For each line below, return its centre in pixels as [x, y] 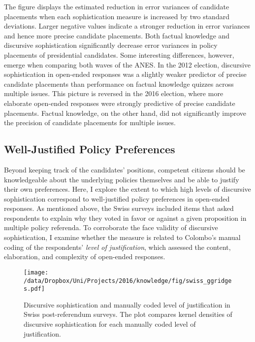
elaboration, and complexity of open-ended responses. [85, 256]
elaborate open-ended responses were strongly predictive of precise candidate [120, 103]
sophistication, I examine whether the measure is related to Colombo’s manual [122, 237]
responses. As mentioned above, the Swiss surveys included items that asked [119, 208]
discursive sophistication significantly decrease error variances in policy [111, 45]
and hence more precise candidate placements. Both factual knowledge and [117, 35]
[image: [36, 272]
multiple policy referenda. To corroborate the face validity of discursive [111, 227]
